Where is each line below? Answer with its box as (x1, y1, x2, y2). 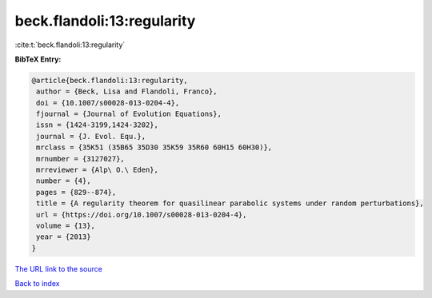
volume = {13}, (36, 221, 96, 230)
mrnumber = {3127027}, (36, 154, 126, 163)
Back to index (14, 279, 60, 288)
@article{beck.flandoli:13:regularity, (31, 76, 188, 85)
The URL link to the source (14, 264, 103, 273)
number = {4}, (36, 177, 91, 185)
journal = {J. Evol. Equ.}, (36, 132, 146, 141)
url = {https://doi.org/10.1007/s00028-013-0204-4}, (36, 210, 247, 219)
